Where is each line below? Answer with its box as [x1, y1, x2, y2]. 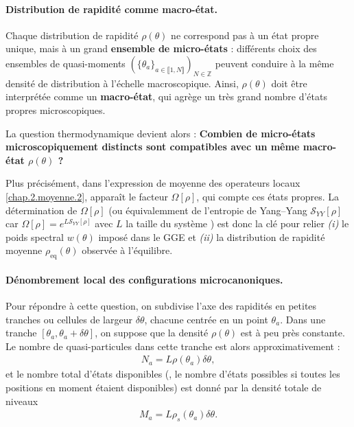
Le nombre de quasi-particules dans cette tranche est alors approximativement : [5, 338, 340, 353]
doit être [271, 76, 307, 90]
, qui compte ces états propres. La [196, 189, 340, 203]
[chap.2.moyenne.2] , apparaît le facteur [5, 189, 168, 203]
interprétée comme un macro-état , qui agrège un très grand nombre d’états [5, 89, 327, 104]
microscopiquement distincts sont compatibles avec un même [5, 139, 300, 154]
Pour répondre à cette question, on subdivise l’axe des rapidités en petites [5, 298, 317, 312]
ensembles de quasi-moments [5, 56, 126, 70]
